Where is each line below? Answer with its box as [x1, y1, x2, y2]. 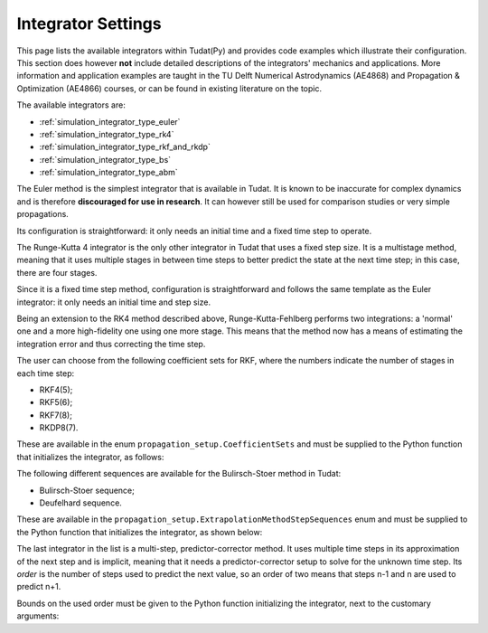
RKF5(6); [39, 397, 73, 408]
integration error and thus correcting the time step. [16, 338, 206, 349]
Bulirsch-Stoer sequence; [39, 485, 136, 496]
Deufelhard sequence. [39, 497, 122, 508]
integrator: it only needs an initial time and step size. [16, 297, 211, 307]
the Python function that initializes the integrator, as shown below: [16, 526, 263, 537]
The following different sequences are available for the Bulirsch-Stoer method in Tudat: [16, 468, 342, 479]
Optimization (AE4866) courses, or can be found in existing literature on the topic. [16, 82, 323, 94]
